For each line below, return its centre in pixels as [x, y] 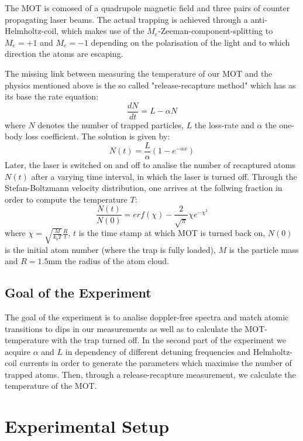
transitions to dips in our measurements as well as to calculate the [123, 328]
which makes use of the [103, 31]
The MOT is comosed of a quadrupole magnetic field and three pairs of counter [147, 8]
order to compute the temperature [66, 199]
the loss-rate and [224, 124]
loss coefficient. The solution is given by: [98, 136]
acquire [18, 351]
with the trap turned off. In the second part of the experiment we [168, 340]
